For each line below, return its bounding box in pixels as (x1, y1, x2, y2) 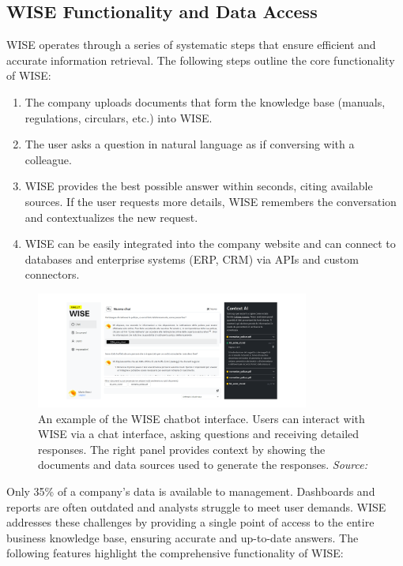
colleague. (24, 151, 72, 167)
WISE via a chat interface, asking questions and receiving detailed (38, 425, 360, 442)
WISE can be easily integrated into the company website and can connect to (24, 235, 396, 252)
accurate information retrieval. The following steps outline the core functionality (6, 51, 395, 68)
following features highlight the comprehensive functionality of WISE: (6, 545, 344, 561)
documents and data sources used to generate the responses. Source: (38, 456, 367, 473)
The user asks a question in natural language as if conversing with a (24, 136, 355, 152)
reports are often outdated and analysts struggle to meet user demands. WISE (6, 498, 386, 515)
